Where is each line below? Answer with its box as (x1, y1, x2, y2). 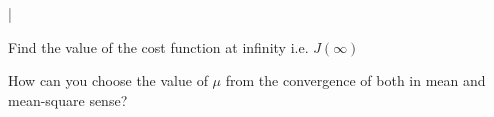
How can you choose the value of (8, 70, 208, 91)
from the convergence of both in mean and (225, 70, 486, 91)
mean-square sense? (8, 89, 128, 110)
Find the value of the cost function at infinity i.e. (8, 36, 309, 57)
